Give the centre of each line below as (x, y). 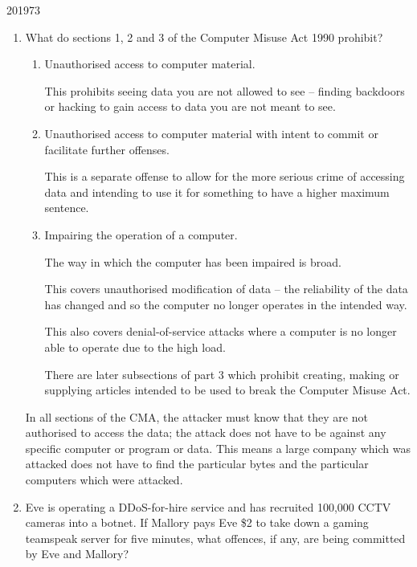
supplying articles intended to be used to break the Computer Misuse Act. (227, 390)
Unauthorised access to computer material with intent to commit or (211, 133)
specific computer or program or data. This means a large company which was (218, 448)
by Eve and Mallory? (77, 554)
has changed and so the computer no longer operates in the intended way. (226, 304)
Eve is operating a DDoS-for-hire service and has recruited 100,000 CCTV (208, 506)
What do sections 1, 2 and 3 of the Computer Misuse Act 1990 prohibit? (204, 37)
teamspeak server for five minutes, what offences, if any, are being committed (215, 538)
